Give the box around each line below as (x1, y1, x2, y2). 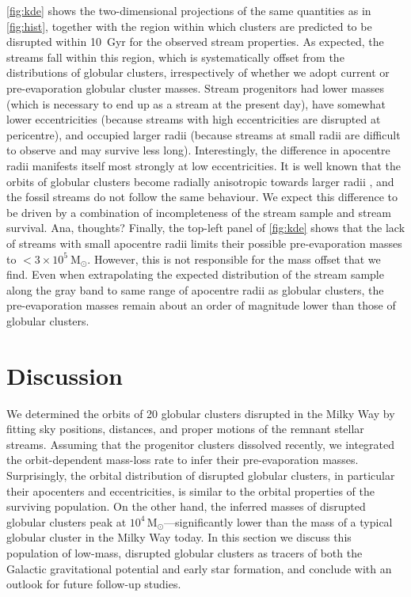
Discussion (6, 359, 123, 391)
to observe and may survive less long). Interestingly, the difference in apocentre (6, 142, 390, 158)
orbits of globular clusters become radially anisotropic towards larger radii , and (6, 173, 394, 189)
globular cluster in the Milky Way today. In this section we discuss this (6, 529, 352, 546)
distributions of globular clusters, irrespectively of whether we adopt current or (6, 64, 390, 81)
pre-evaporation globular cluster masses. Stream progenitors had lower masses (6, 79, 384, 96)
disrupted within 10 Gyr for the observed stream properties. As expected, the (6, 33, 384, 50)
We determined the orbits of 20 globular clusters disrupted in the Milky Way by (6, 405, 395, 421)
